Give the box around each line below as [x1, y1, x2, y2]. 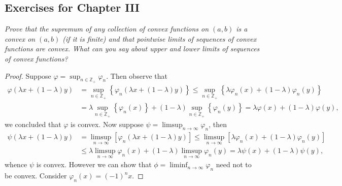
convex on [5, 33, 36, 44]
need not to [216, 159, 252, 170]
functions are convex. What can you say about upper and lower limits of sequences [5, 43, 260, 54]
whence [5, 159, 27, 170]
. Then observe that [106, 70, 167, 81]
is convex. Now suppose [71, 119, 144, 130]
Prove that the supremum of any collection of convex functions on [5, 23, 209, 34]
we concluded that [5, 119, 61, 130]
